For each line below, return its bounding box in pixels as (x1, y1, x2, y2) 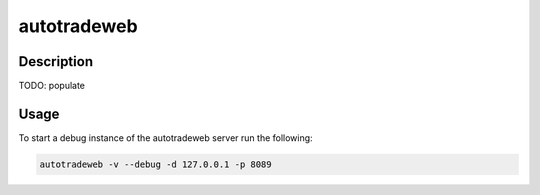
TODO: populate (18, 80, 85, 92)
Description (18, 53, 94, 70)
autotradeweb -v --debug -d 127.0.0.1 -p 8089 (39, 158, 272, 170)
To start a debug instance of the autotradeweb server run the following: (18, 131, 314, 144)
